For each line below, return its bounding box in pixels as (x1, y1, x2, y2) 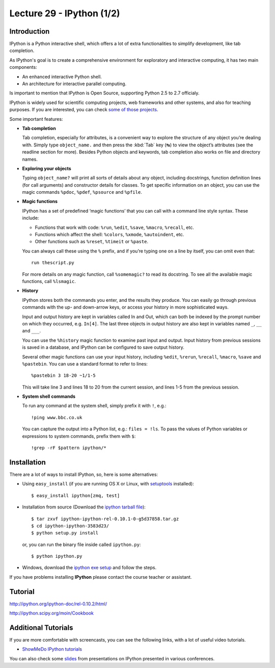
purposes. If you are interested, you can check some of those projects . (9, 107, 158, 113)
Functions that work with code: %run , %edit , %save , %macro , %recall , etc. (35, 224, 195, 230)
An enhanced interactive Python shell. (22, 73, 102, 80)
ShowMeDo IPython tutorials (22, 646, 82, 652)
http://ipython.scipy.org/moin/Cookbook (9, 610, 94, 616)
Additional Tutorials (9, 623, 73, 632)
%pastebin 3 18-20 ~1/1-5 (31, 373, 96, 378)
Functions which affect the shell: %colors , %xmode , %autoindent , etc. (35, 232, 184, 238)
